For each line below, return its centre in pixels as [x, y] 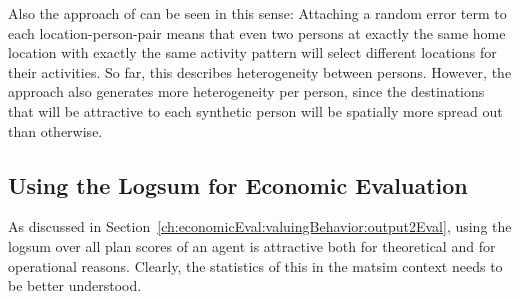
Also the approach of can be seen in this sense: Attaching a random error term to [257, 13]
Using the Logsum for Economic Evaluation [238, 184]
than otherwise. [55, 130]
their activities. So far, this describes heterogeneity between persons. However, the [260, 71]
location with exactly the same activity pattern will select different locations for [252, 52]
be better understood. [75, 285]
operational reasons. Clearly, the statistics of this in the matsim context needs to [255, 265]
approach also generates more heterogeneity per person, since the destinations [246, 91]
